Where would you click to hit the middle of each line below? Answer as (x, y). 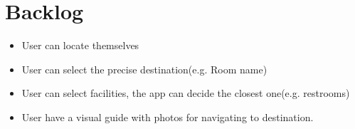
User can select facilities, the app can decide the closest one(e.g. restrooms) (186, 93)
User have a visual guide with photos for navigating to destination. (168, 117)
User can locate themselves (80, 45)
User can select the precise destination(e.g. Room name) (144, 69)
